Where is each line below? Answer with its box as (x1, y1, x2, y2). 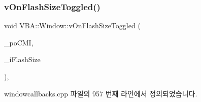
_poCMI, (4, 37, 33, 47)
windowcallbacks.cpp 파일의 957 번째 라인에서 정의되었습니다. (4, 88, 197, 98)
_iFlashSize (4, 54, 41, 65)
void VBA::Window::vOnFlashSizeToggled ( (4, 20, 141, 31)
